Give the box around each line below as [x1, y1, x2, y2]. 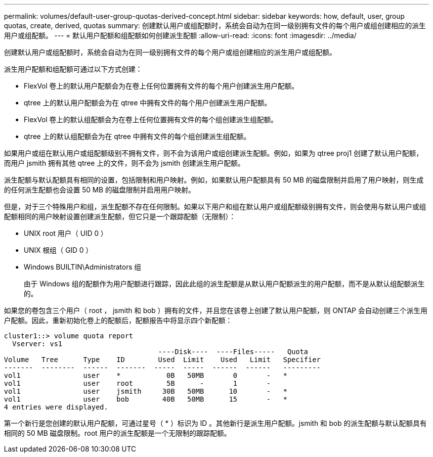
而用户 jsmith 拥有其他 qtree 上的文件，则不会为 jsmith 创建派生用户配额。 [4, 159, 245, 167]
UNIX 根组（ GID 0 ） [24, 246, 93, 254]
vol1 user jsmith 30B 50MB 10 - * [4, 387, 288, 395]
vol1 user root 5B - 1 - [4, 379, 271, 387]
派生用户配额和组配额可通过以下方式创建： [4, 65, 142, 73]
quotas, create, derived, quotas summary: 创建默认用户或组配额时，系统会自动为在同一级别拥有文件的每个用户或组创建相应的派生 [4, 21, 426, 30]
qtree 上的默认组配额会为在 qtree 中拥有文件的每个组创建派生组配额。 [24, 132, 251, 140]
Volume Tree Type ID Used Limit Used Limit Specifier [4, 356, 321, 364]
